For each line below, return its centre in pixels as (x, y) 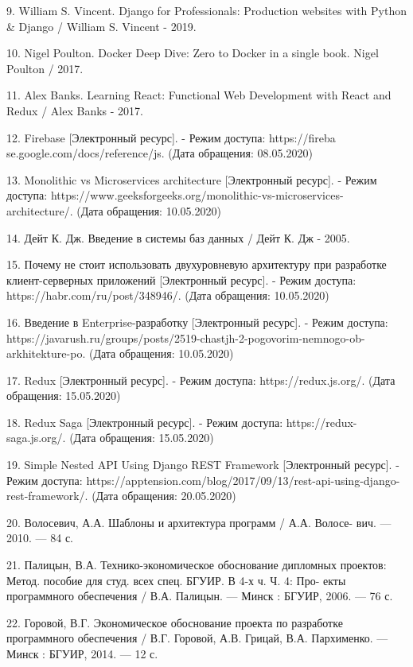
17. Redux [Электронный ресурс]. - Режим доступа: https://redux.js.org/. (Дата (201, 380)
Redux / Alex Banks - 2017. (75, 110)
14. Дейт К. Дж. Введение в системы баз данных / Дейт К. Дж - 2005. (178, 237)
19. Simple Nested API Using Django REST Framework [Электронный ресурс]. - (203, 465)
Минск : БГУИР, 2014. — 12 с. (82, 653)
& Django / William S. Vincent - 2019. (101, 26)
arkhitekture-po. (46, 353)
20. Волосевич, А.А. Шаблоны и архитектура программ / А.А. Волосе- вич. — (199, 522)
